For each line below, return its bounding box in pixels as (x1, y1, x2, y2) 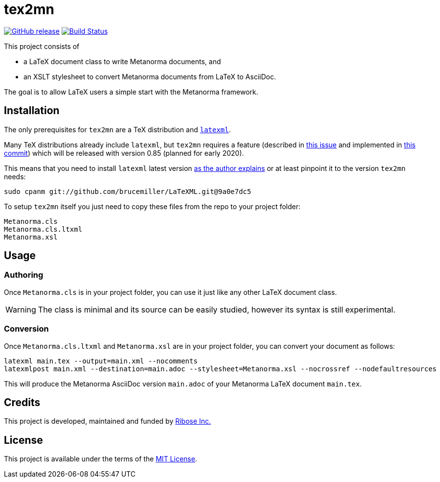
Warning (5, 304, 36, 314)
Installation (4, 104, 60, 117)
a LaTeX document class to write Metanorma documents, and (23, 57, 221, 66)
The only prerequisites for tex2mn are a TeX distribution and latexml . (4, 125, 231, 134)
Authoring (4, 270, 44, 280)
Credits (4, 396, 41, 409)
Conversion (4, 324, 49, 334)
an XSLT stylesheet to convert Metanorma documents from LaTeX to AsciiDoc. (23, 72, 276, 81)
